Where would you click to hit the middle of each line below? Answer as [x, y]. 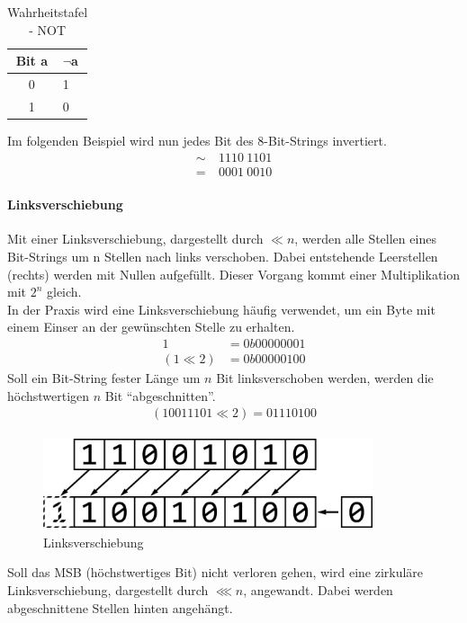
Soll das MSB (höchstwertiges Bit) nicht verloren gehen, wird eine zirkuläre [216, 572]
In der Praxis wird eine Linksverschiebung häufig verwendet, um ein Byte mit [221, 309]
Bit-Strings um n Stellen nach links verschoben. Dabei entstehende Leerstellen [223, 257]
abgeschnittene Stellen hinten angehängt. [120, 607]
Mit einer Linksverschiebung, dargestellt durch [135, 239]
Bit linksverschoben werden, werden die [325, 378]
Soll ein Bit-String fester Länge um [104, 378]
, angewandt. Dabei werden [318, 589]
